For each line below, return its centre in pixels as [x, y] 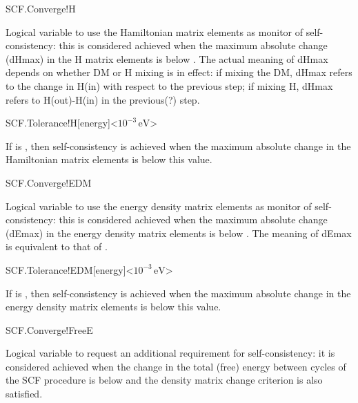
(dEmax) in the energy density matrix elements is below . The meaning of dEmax [179, 233]
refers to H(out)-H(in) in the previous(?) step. [103, 99]
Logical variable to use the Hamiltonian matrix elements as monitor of [155, 31]
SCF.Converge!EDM [49, 182]
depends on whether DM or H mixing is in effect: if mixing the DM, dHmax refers [179, 72]
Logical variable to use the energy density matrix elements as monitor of [159, 206]
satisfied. [24, 394]
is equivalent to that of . [57, 246]
